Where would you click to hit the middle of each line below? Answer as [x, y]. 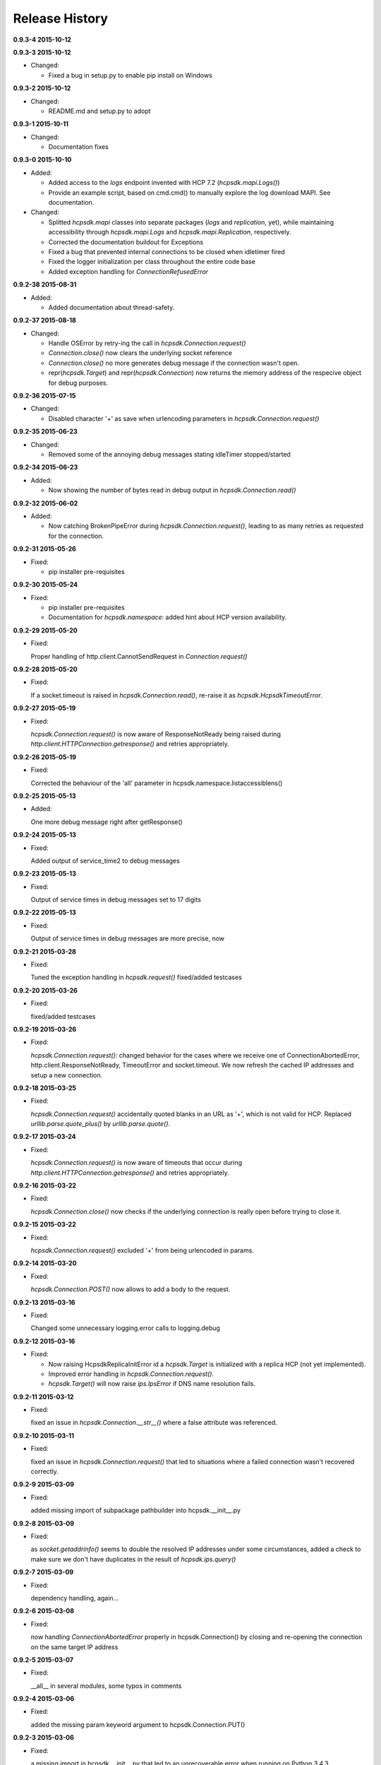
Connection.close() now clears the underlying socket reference [140, 353]
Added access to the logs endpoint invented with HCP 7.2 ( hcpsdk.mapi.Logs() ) [164, 183]
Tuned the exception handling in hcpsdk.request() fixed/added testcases [137, 977]
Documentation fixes [79, 147]
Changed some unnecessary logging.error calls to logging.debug [125, 1328]
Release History [61, 18]
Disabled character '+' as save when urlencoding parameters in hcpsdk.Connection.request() [184, 418]
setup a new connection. [67, 1075]
